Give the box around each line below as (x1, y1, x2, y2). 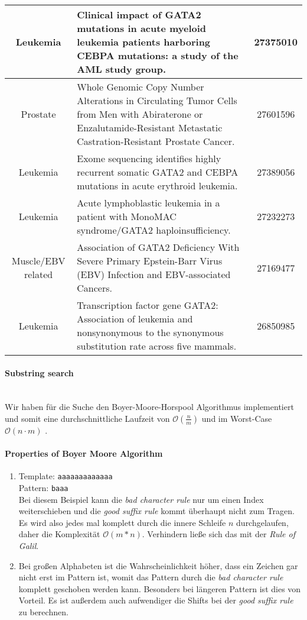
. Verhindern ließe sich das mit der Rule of (142, 528, 295, 540)
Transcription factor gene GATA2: (77, 298, 218, 312)
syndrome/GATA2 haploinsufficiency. (77, 223, 231, 237)
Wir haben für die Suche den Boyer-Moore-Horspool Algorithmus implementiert (5, 401, 294, 413)
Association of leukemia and (77, 312, 193, 325)
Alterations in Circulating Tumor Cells (77, 93, 237, 107)
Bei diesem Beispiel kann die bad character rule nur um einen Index (18, 493, 264, 505)
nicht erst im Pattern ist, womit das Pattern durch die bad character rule (18, 571, 283, 583)
